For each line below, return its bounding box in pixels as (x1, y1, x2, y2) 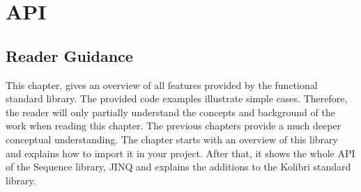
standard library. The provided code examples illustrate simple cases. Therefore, (6, 91, 348, 106)
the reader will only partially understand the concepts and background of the (6, 104, 335, 119)
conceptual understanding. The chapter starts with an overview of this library (6, 131, 338, 146)
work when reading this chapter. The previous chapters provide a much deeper (6, 118, 341, 133)
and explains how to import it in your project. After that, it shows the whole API (6, 145, 355, 160)
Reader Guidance (6, 45, 133, 66)
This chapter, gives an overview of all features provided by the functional (6, 77, 318, 92)
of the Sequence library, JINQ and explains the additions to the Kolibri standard (6, 159, 351, 174)
